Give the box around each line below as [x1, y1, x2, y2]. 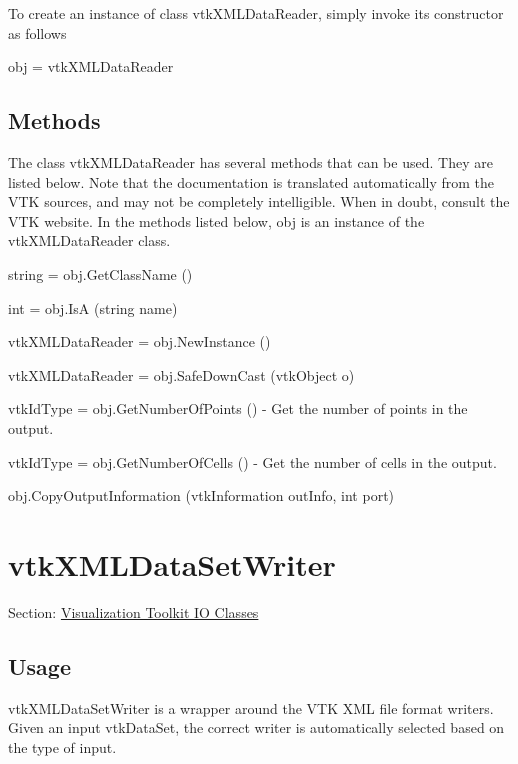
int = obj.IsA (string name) [8, 297, 178, 318]
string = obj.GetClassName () [8, 263, 193, 284]
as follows [8, 22, 67, 43]
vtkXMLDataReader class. [8, 230, 171, 251]
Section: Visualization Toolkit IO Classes [8, 601, 259, 622]
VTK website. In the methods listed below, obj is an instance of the [8, 210, 425, 231]
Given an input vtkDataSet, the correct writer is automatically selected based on [8, 717, 505, 738]
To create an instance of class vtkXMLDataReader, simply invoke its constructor [8, 3, 504, 23]
